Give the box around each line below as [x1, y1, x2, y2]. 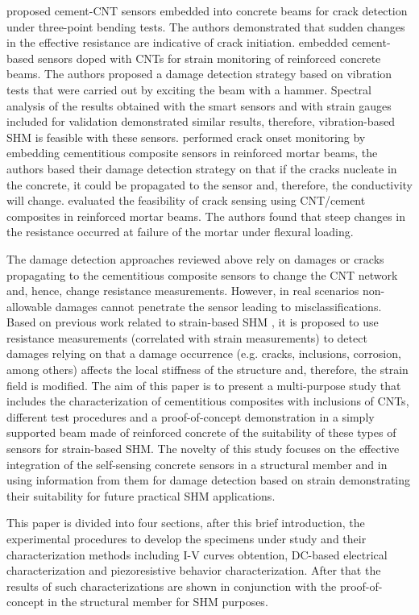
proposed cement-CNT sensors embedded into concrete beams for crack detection [6, 2, 408, 19]
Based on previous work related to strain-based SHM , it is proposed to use [6, 314, 379, 330]
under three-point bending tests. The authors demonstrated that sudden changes [6, 18, 405, 35]
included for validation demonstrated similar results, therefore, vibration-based [6, 113, 396, 130]
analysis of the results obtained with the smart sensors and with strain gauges [6, 97, 392, 114]
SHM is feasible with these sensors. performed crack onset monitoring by [6, 128, 366, 145]
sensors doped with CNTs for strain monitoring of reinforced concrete [37, 49, 381, 66]
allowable [6, 297, 52, 314]
